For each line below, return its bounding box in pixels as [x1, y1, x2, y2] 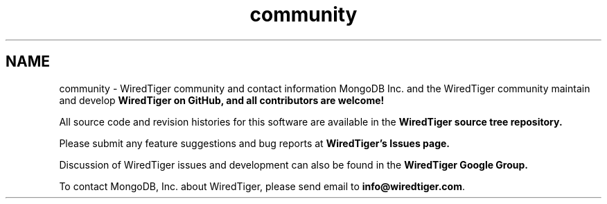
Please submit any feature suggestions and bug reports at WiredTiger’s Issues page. [59, 137, 450, 149]
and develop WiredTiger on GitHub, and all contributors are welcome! [59, 94, 385, 106]
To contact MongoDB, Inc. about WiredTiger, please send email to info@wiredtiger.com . [59, 180, 466, 192]
